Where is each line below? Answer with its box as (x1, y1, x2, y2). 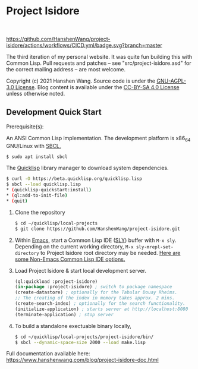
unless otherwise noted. (6, 90, 65, 97)
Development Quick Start (6, 107, 102, 117)
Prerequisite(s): (6, 123, 44, 130)
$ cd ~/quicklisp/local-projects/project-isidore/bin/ (14, 334, 154, 340)
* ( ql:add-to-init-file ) (6, 193, 68, 198)
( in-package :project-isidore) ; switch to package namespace (14, 284, 172, 290)
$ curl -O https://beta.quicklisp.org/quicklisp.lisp (6, 176, 143, 182)
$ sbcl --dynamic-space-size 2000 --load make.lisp (14, 339, 146, 345)
